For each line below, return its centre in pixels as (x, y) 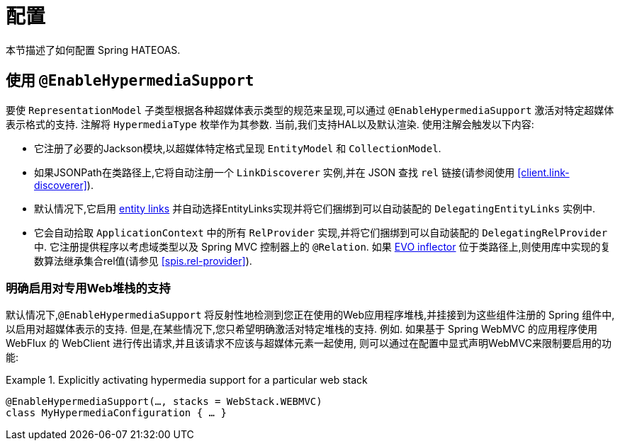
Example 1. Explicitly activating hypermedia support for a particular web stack (187, 380)
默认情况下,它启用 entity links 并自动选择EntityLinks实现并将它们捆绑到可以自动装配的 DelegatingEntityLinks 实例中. (315, 208)
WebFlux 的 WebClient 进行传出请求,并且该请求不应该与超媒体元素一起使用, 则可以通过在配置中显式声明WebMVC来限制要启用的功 (309, 343)
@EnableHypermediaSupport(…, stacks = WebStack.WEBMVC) (164, 402)
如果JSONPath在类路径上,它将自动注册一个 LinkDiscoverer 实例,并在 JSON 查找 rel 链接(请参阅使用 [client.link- (302, 172)
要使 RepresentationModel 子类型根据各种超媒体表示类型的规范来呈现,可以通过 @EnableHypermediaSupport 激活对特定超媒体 (310, 110)
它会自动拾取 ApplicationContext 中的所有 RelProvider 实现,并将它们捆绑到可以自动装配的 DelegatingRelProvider (321, 232)
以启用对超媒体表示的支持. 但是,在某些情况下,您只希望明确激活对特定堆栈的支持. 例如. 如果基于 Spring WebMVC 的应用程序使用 (301, 329)
